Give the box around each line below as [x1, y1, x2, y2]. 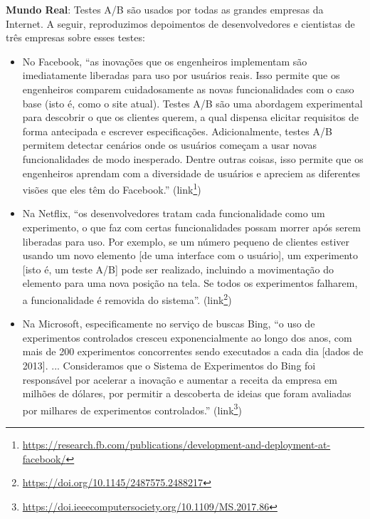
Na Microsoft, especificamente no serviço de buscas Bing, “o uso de [22, 316, 315, 331]
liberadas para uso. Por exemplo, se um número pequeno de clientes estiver [22, 234, 350, 248]
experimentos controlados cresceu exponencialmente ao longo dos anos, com [22, 330, 352, 345]
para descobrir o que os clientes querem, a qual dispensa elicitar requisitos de [22, 110, 359, 125]
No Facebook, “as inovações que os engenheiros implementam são [22, 53, 307, 68]
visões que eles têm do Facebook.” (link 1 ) [22, 180, 201, 196]
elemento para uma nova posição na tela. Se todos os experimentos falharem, [22, 276, 358, 290]
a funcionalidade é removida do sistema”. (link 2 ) [22, 290, 232, 307]
